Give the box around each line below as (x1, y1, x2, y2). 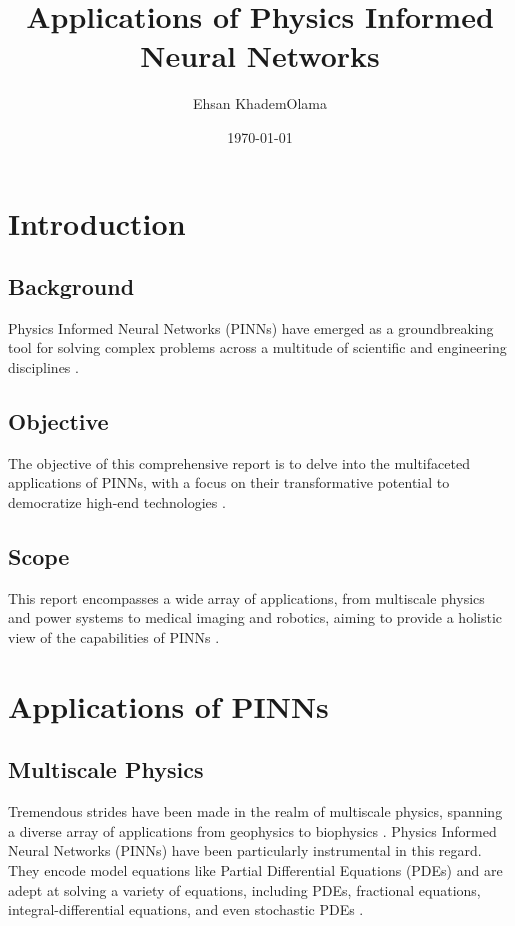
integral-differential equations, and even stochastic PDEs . (8, 899, 364, 920)
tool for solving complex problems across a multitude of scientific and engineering (8, 337, 507, 358)
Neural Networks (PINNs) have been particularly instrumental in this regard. (8, 840, 482, 861)
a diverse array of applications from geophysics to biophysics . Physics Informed (8, 820, 497, 841)
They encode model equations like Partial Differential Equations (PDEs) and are (8, 860, 503, 880)
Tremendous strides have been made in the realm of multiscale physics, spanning (8, 801, 503, 822)
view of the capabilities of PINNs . (8, 627, 220, 648)
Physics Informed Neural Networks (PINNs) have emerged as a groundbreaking (8, 317, 494, 338)
